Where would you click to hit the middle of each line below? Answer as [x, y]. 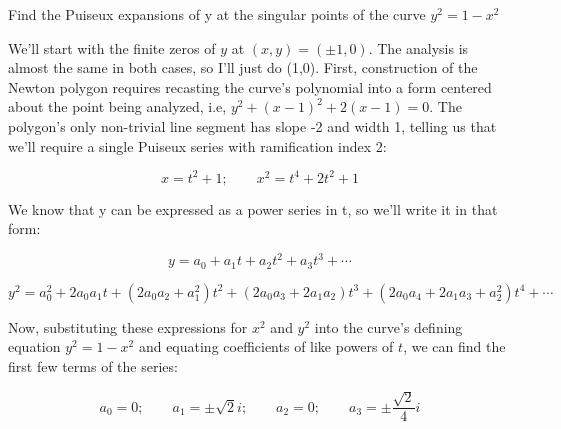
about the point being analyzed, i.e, [117, 106]
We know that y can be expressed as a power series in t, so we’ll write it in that [253, 208]
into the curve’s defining [388, 326]
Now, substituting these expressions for [128, 326]
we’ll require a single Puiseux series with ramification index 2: [197, 145]
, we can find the [454, 346]
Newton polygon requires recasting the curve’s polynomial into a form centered [250, 86]
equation [34, 346]
